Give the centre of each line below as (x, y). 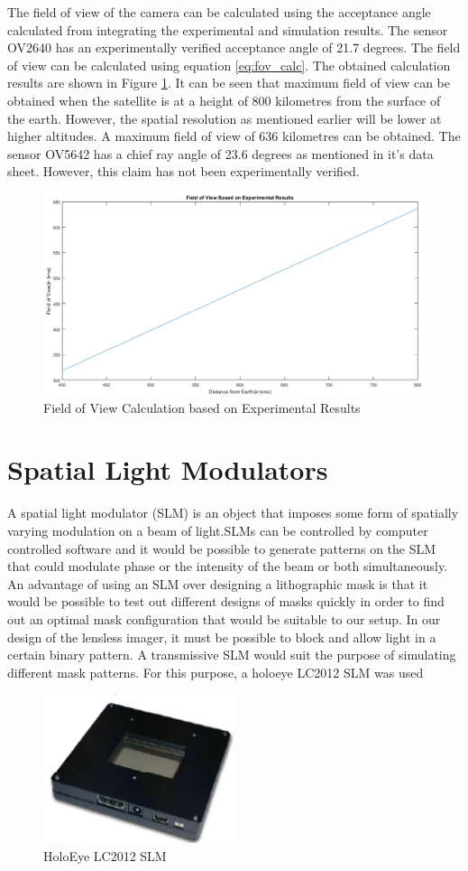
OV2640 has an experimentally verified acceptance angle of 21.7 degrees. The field (234, 47)
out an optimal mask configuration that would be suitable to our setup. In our (224, 618)
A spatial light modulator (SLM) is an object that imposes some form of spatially (233, 513)
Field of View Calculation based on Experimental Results (202, 407)
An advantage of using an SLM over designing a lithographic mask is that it (218, 583)
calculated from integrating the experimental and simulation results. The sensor (228, 29)
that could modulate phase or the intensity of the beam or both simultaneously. (228, 566)
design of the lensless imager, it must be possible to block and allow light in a (222, 637)
